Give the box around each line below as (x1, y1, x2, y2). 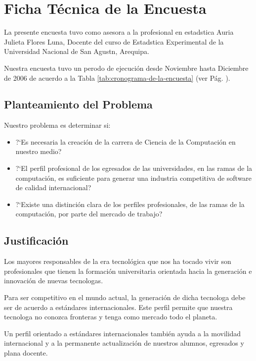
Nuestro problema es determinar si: (4, 120, 111, 130)
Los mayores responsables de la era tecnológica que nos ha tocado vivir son (4, 256, 231, 266)
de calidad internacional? (15, 182, 91, 193)
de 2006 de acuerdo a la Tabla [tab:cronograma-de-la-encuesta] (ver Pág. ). (4, 72, 230, 83)
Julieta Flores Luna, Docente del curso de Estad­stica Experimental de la (4, 36, 224, 47)
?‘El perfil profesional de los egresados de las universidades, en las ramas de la (15, 163, 253, 173)
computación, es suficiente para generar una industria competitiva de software (15, 172, 252, 183)
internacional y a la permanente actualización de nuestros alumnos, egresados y (4, 338, 244, 348)
